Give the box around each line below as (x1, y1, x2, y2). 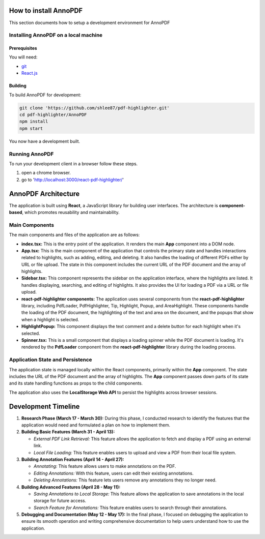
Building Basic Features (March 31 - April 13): (21, 429, 115, 435)
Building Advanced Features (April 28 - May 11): (21, 484, 121, 490)
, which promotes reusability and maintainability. (22, 210, 120, 215)
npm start (19, 125, 43, 131)
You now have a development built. (9, 138, 80, 144)
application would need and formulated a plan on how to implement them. (21, 422, 170, 428)
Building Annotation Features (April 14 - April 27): (21, 456, 125, 462)
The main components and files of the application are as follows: (9, 232, 140, 238)
